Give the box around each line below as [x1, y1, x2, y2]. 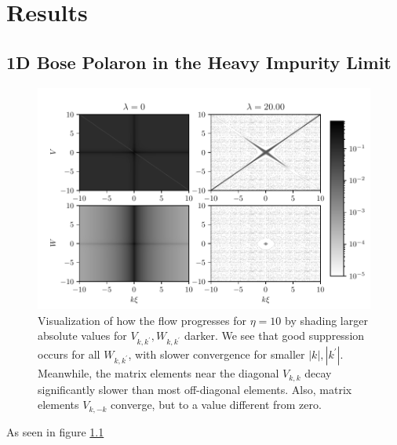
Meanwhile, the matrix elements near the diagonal [38, 365, 279, 381]
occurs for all [38, 346, 100, 363]
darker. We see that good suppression [184, 327, 365, 344]
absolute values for [38, 327, 127, 344]
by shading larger [284, 312, 368, 328]
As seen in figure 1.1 [6, 423, 104, 440]
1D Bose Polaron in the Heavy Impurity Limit [6, 49, 392, 74]
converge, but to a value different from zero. [111, 396, 322, 413]
